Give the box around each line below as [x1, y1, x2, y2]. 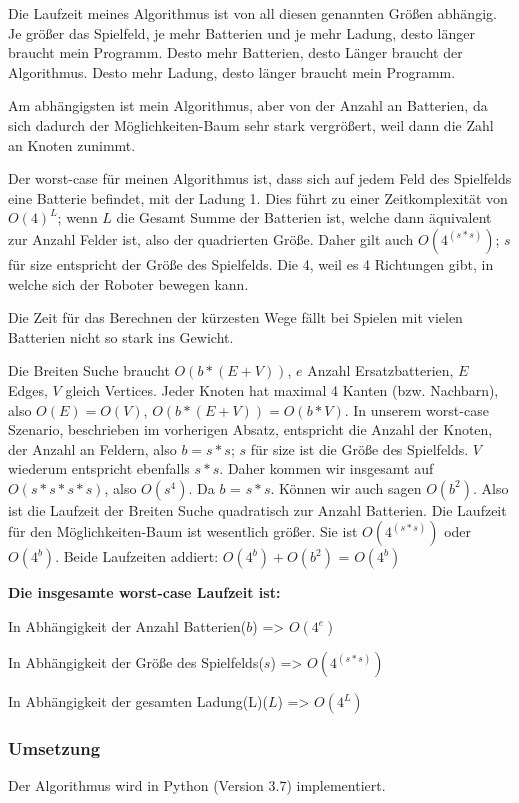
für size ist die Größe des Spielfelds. [250, 438, 469, 459]
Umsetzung [8, 735, 101, 760]
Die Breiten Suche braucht [8, 360, 170, 381]
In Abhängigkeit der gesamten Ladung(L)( [8, 691, 268, 712]
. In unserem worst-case [344, 399, 489, 420]
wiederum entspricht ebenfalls [8, 458, 190, 479]
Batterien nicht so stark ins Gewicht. [8, 326, 234, 347]
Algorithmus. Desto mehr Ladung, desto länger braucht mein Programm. [8, 61, 456, 82]
